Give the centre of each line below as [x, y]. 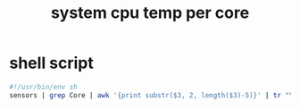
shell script [51, 63]
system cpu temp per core [150, 13]
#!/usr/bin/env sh [43, 87]
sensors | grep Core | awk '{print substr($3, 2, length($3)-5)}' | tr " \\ [153, 95]
